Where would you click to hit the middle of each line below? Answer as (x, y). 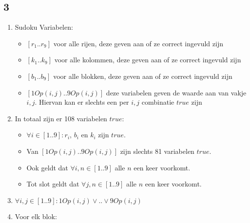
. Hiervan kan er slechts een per (82, 102)
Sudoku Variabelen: (44, 27)
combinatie (158, 102)
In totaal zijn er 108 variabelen (61, 118)
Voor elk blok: (36, 216)
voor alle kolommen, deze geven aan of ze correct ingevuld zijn (148, 60)
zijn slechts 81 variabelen (157, 151)
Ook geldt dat (47, 167)
